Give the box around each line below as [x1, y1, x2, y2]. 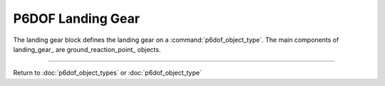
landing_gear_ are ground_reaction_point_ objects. [13, 45, 161, 53]
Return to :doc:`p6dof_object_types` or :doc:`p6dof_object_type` [13, 68, 202, 77]
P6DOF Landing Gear [13, 11, 140, 26]
